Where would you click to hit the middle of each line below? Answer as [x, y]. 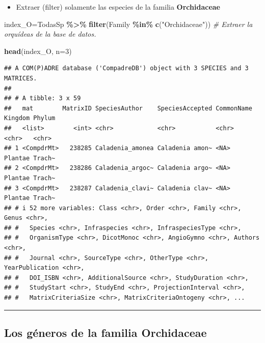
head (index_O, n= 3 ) [38, 51]
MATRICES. [21, 78]
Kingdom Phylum [30, 118]
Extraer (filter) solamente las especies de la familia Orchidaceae [118, 7]
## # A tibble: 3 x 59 [43, 98]
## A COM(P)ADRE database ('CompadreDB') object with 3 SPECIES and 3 [126, 68]
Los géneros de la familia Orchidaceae [105, 333]
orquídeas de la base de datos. [50, 34]
